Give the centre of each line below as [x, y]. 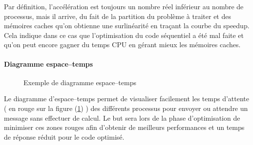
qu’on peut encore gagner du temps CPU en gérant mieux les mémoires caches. [122, 45]
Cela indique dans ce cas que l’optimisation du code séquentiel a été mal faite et [124, 35]
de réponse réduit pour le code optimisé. [64, 136]
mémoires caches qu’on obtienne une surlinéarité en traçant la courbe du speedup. [127, 26]
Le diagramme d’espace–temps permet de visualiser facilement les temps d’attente [126, 99]
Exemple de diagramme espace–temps [80, 82]
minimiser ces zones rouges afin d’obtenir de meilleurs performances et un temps [124, 127]
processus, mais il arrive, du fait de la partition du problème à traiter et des [117, 16]
